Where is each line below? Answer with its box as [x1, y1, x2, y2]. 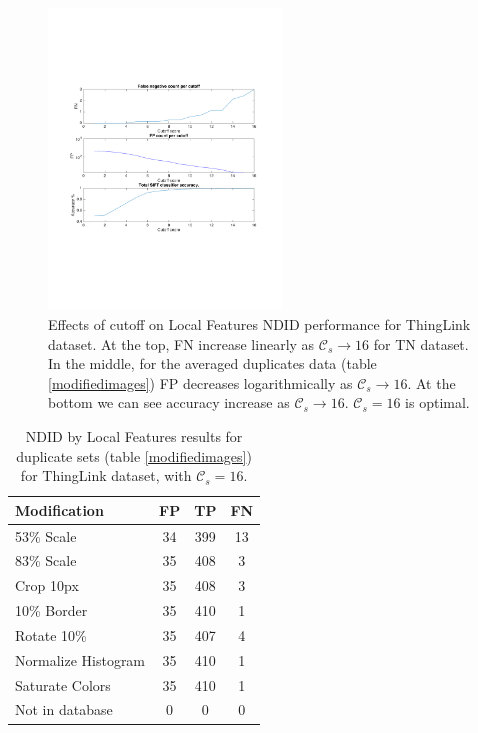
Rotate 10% [15, 624, 87, 645]
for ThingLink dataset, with [20, 465, 192, 486]
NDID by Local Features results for [25, 425, 243, 446]
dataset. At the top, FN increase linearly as [48, 333, 315, 354]
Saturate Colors [15, 674, 111, 695]
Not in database [15, 699, 113, 720]
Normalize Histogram [15, 649, 146, 670]
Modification [15, 499, 104, 520]
